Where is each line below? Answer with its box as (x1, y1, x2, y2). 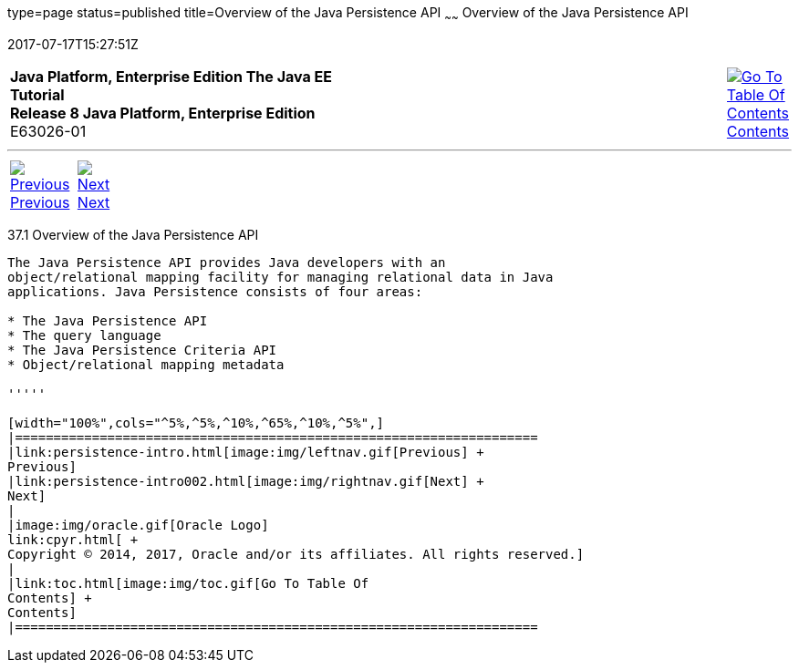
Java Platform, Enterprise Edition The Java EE (10, 67, 332, 86)
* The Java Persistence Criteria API (7, 342, 277, 357)
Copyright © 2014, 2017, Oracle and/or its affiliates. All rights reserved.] (7, 546, 585, 562)
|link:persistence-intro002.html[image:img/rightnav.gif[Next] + (7, 473, 484, 489)
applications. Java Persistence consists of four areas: (7, 283, 423, 299)
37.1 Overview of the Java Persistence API (7, 226, 259, 242)
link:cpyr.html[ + (7, 531, 139, 547)
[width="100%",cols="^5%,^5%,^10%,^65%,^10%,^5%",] (7, 415, 385, 430)
